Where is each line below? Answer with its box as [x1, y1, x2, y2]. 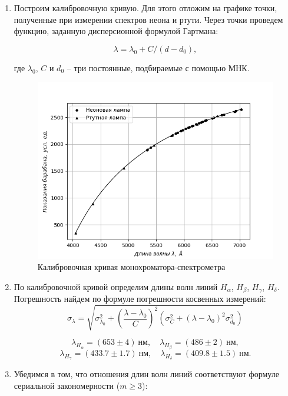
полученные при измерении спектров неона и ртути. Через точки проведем [14, 13, 283, 25]
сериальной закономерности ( [14, 379, 120, 391]
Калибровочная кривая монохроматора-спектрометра [37, 261, 226, 273]
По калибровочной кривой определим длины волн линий [14, 280, 218, 292]
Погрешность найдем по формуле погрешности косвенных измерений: [14, 292, 266, 305]
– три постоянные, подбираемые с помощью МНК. [67, 61, 250, 74]
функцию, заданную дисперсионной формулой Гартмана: [14, 25, 219, 37]
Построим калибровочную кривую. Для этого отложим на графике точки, [14, 2, 277, 14]
